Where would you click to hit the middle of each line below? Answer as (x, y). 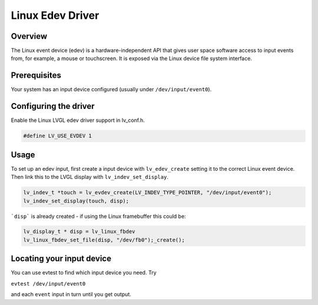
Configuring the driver (53, 106)
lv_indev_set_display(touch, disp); (76, 201)
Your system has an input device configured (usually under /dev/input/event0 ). (111, 89)
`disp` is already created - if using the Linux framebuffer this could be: (98, 216)
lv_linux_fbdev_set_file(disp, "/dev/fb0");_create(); (104, 240)
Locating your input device (61, 259)
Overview (29, 36)
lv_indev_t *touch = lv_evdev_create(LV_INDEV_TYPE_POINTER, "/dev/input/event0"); (148, 193)
